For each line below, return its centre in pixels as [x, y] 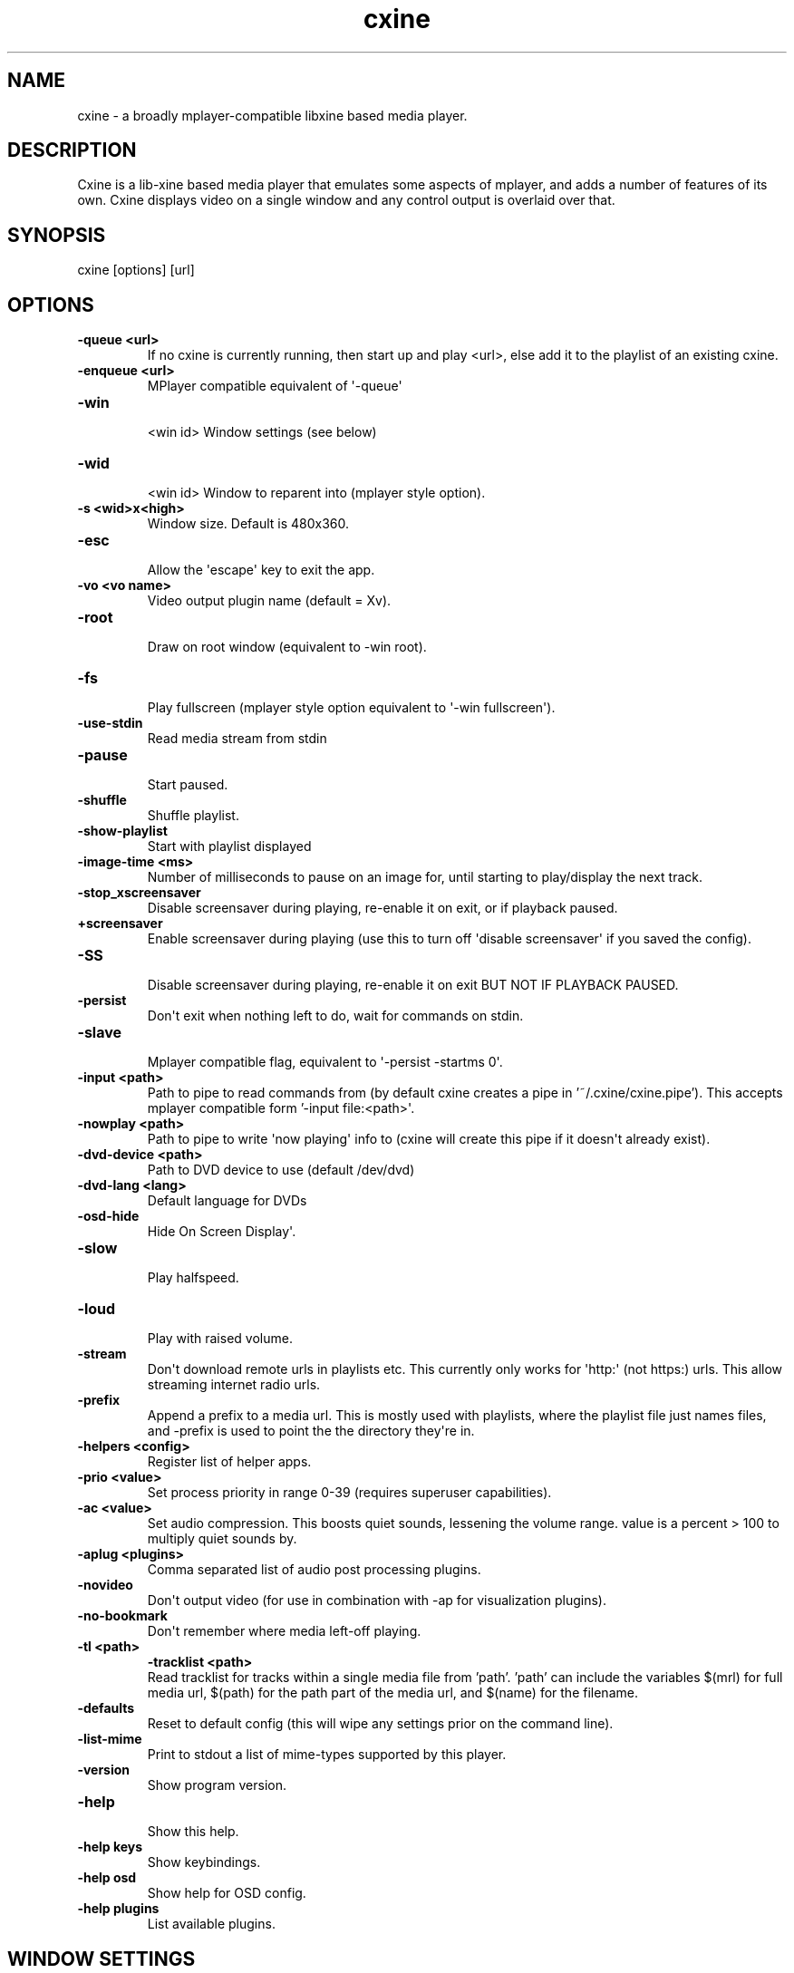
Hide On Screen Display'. [222, 1232]
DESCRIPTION [72, 150]
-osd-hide [108, 1216]
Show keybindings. [204, 1862]
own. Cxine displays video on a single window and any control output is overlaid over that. [346, 200]
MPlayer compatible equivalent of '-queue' [275, 386]
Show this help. [193, 1832]
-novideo [105, 1585]
